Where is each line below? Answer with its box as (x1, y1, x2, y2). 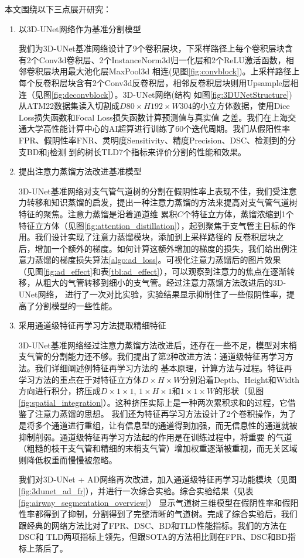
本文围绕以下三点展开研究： (5, 3, 111, 15)
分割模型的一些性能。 (35, 299, 117, 311)
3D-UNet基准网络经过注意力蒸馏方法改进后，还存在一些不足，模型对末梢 (18, 338, 297, 351)
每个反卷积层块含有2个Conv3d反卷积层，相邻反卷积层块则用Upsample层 (18, 76, 291, 88)
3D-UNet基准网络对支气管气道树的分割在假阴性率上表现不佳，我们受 (18, 184, 281, 197)
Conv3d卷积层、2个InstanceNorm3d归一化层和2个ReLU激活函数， (39, 53, 286, 66)
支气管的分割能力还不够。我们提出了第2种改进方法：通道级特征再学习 (18, 350, 285, 362)
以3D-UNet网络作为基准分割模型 (18, 22, 141, 35)
